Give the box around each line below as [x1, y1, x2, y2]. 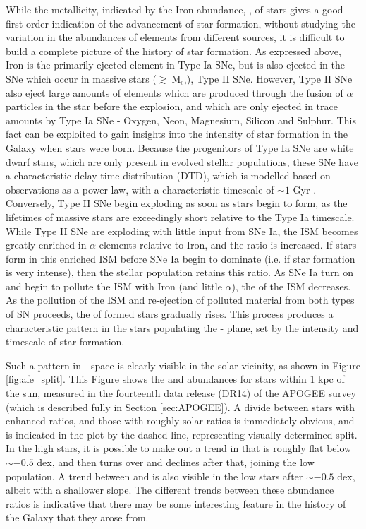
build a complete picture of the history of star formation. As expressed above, [6, 43, 341, 58]
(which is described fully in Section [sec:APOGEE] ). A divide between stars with [6, 399, 355, 414]
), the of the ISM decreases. [231, 278, 351, 293]
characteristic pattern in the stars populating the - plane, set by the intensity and [6, 320, 359, 335]
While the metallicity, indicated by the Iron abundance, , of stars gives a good [6, 2, 343, 16]
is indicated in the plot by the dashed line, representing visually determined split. [6, 427, 358, 441]
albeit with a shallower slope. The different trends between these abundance [6, 482, 334, 497]
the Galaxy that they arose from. [6, 510, 149, 525]
